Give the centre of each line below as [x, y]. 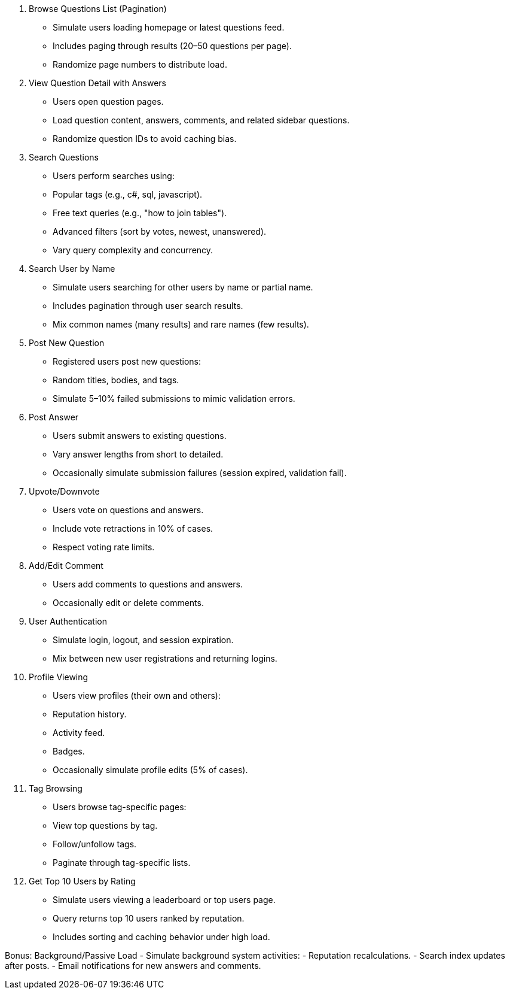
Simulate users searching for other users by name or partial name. [183, 287]
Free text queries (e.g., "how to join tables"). [140, 213]
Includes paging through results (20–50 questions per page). [172, 46]
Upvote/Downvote [64, 491]
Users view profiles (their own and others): [137, 696]
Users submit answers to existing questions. [140, 436]
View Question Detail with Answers [97, 83]
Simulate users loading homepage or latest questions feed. [169, 27]
